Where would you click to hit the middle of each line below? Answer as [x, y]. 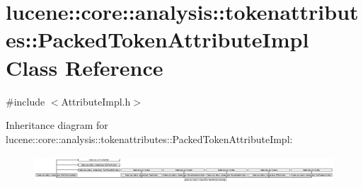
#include [25, 101]
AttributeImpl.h [96, 101]
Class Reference [85, 67]
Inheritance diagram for [57, 125]
